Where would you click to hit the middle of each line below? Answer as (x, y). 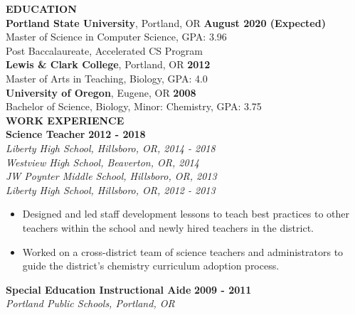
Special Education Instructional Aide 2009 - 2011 (129, 289)
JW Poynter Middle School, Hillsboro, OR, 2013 (111, 176)
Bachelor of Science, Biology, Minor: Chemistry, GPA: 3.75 (134, 106)
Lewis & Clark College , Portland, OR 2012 (108, 64)
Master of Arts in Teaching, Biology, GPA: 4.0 (107, 78)
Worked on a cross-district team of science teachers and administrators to (183, 251)
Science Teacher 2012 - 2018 (76, 134)
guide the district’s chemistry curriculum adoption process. (151, 266)
